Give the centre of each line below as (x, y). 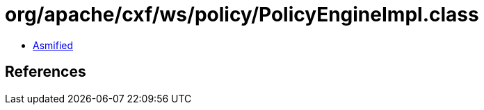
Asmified (53, 45)
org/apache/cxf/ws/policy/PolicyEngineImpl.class (242, 15)
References (46, 72)
